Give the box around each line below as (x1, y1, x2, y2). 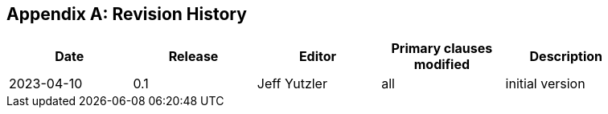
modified (413, 56, 470, 73)
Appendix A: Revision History (6, 4, 247, 24)
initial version (505, 75, 585, 92)
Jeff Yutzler (257, 75, 327, 92)
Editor (298, 48, 337, 65)
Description (529, 48, 602, 65)
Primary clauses (391, 40, 493, 57)
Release (168, 48, 219, 65)
